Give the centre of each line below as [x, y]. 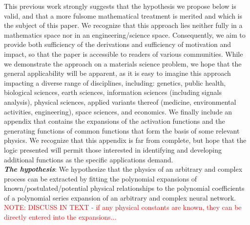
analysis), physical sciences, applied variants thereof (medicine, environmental [120, 101]
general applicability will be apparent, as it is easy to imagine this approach [117, 73]
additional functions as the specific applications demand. [89, 159]
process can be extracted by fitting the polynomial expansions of [101, 178]
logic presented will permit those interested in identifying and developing [113, 149]
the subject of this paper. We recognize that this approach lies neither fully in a [123, 25]
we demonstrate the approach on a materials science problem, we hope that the [123, 63]
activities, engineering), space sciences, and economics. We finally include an [118, 111]
